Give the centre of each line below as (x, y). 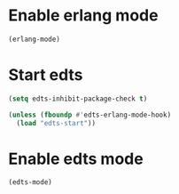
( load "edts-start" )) (56, 123)
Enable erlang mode (83, 16)
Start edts (46, 75)
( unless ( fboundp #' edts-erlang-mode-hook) (90, 115)
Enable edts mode (76, 159)
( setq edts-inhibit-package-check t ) (78, 99)
